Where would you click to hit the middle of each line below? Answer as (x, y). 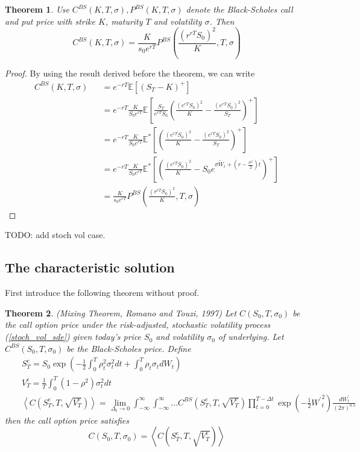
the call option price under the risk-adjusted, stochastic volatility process (138, 325)
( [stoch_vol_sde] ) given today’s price (73, 337)
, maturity (124, 21)
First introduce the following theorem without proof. (102, 293)
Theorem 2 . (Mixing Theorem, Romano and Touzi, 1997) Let (121, 312)
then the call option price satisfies (67, 420)
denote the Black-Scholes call (239, 9)
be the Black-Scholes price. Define (129, 348)
